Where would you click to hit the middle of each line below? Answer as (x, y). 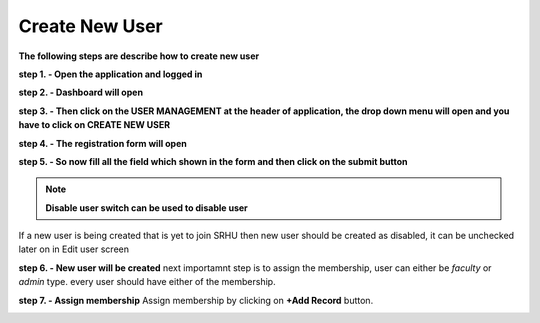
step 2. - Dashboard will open (81, 92)
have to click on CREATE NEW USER (94, 125)
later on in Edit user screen (74, 249)
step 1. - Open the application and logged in (110, 74)
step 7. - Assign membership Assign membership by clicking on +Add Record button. (196, 300)
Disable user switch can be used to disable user (147, 207)
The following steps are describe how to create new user (139, 56)
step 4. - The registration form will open (102, 143)
